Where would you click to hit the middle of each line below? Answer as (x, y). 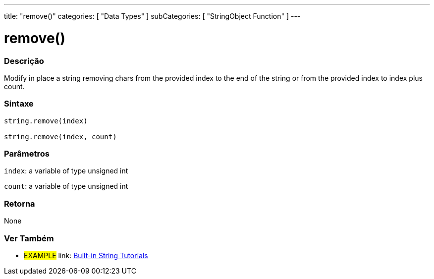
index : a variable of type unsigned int (66, 171)
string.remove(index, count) (60, 137)
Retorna (20, 203)
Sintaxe (19, 104)
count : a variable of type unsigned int (66, 186)
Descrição (24, 61)
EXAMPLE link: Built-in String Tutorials (86, 255)
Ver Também (29, 238)
